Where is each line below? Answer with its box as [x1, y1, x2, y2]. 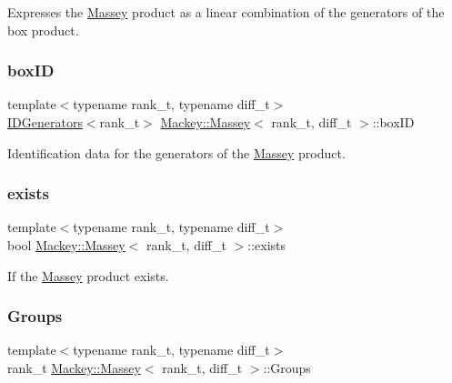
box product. [7, 20, 79, 39]
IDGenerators [7, 113, 83, 131]
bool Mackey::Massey [7, 236, 126, 254]
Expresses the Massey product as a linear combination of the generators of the [7, 3, 445, 21]
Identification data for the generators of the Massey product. [7, 143, 346, 162]
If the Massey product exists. [7, 266, 169, 285]
